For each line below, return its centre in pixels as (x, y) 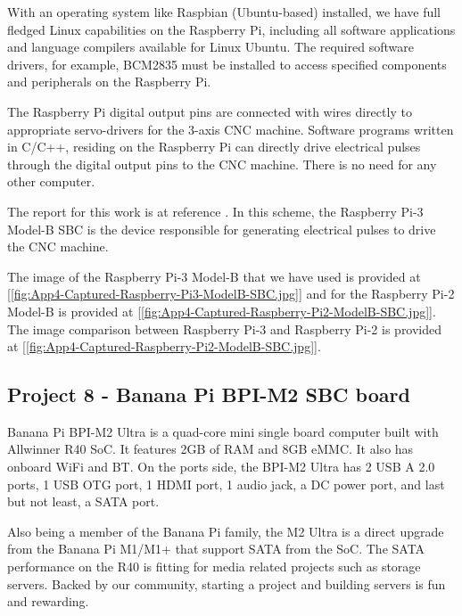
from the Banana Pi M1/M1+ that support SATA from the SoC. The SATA (216, 549)
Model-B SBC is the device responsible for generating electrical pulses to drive (222, 229)
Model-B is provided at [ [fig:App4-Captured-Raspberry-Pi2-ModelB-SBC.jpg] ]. (222, 311)
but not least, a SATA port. (83, 501)
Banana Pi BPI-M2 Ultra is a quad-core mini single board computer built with (223, 431)
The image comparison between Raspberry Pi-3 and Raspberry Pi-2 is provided (225, 329)
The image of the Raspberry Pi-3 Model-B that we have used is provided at (214, 276)
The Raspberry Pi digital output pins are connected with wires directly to (210, 111)
